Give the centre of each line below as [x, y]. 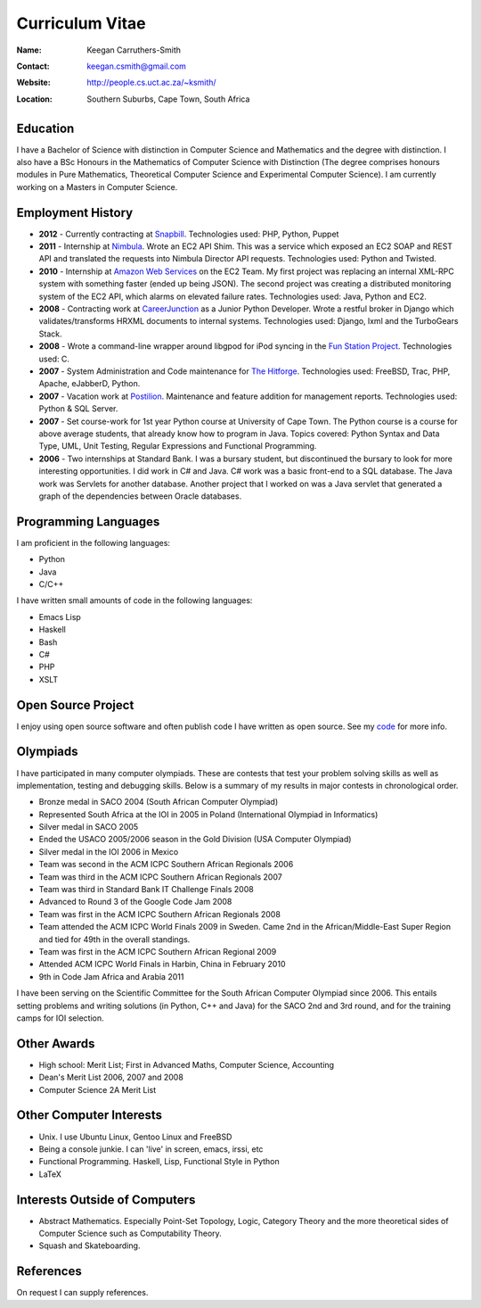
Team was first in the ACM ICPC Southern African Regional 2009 [158, 952]
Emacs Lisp [60, 617]
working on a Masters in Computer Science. [97, 186]
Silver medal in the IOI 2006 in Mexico [109, 851]
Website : [33, 83]
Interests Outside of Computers [106, 1200]
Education [45, 128]
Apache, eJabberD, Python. [90, 384]
